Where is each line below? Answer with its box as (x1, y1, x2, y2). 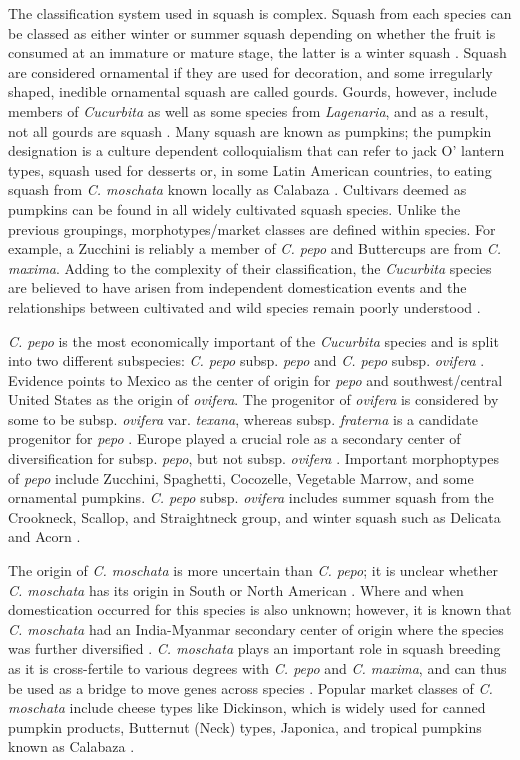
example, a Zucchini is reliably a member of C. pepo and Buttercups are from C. (8, 238, 502, 259)
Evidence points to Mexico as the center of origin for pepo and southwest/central (8, 369, 503, 390)
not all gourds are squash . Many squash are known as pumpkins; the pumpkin (8, 120, 492, 141)
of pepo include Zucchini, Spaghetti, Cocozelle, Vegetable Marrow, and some (8, 467, 474, 488)
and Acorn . (8, 526, 81, 547)
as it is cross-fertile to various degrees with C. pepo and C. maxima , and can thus (8, 658, 507, 678)
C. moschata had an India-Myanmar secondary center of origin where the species (8, 618, 504, 639)
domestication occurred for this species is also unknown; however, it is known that (8, 599, 512, 620)
